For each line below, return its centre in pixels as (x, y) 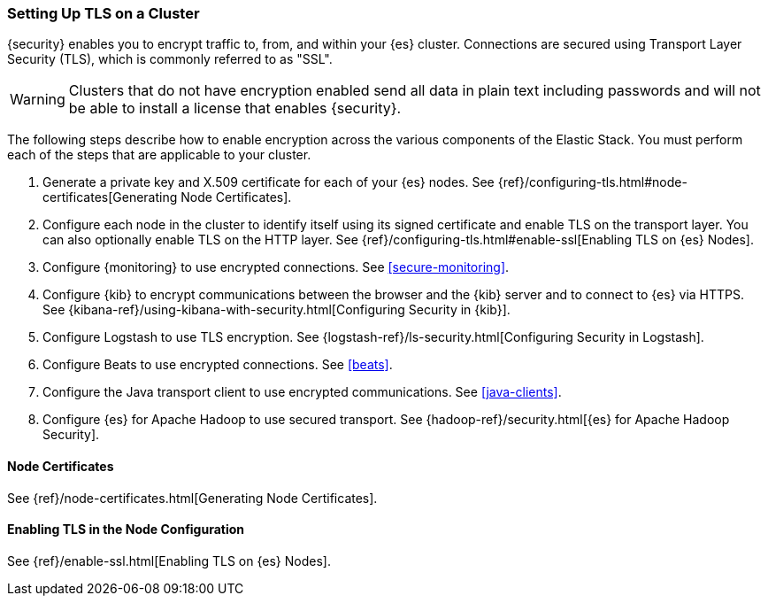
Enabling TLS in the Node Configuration (126, 530)
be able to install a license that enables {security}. (235, 108)
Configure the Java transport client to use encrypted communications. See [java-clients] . (302, 392)
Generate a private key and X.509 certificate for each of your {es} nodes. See (269, 182)
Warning (38, 100)
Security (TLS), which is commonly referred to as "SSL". (170, 59)
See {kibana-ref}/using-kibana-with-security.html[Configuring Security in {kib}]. (276, 310)
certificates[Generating (110, 197)
